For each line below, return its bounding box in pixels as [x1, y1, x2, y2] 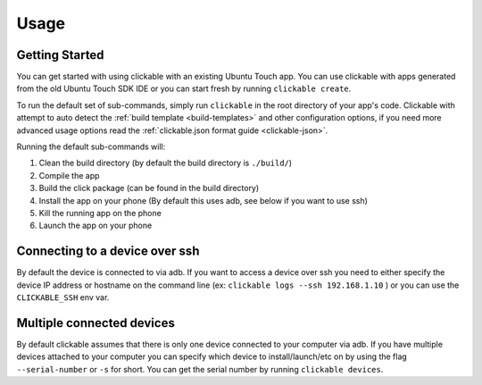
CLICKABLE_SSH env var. [16, 292, 110, 303]
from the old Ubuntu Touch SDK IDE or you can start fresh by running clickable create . [16, 83, 352, 94]
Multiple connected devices [16, 315, 176, 331]
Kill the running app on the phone [38, 207, 162, 218]
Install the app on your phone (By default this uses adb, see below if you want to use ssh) [38, 195, 368, 205]
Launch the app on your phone [38, 220, 153, 231]
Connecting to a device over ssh [16, 244, 200, 259]
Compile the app [38, 170, 100, 180]
